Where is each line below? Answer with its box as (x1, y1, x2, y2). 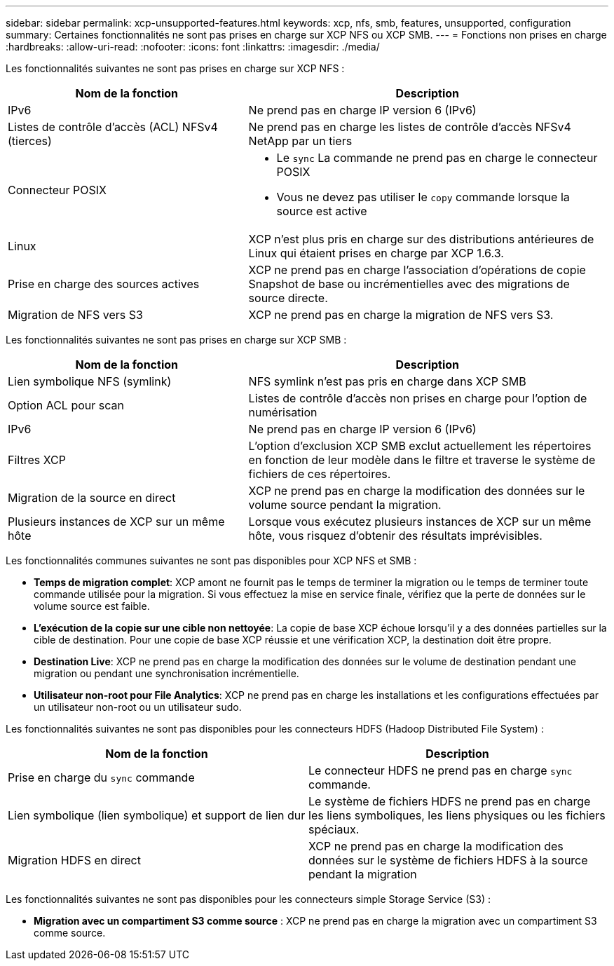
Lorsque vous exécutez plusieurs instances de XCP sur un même (248, 515, 592, 529)
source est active (276, 204, 367, 218)
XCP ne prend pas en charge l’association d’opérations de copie (248, 263, 586, 277)
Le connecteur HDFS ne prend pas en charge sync (308, 763, 573, 777)
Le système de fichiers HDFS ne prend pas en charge (308, 794, 591, 808)
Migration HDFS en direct (8, 853, 141, 867)
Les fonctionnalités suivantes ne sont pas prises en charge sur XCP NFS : (6, 62, 345, 74)
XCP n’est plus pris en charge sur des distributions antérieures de (248, 232, 594, 246)
